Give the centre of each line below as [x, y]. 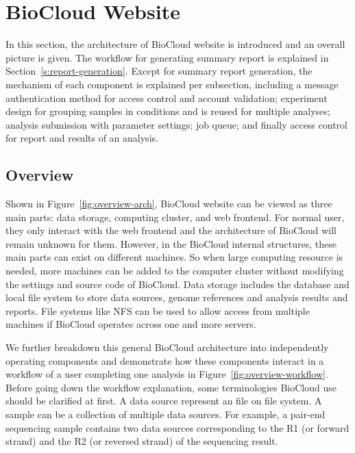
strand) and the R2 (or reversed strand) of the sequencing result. [142, 441]
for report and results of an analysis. [82, 138]
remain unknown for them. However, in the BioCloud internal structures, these [171, 243]
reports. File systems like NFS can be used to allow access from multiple [158, 310]
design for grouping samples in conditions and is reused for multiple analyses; [168, 111]
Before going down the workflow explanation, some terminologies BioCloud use [171, 387]
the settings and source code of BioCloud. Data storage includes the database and [177, 284]
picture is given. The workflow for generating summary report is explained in [167, 57]
